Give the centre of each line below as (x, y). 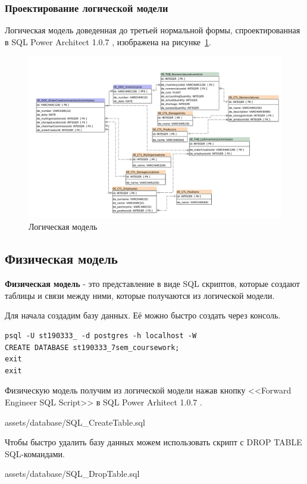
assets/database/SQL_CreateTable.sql (75, 422)
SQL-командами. (35, 453)
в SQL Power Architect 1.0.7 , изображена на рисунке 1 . (108, 41)
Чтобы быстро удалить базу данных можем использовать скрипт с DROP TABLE (153, 442)
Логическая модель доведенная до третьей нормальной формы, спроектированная (153, 30)
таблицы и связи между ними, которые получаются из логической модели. (140, 295)
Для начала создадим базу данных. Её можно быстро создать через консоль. (143, 315)
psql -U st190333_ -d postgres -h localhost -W (101, 336)
